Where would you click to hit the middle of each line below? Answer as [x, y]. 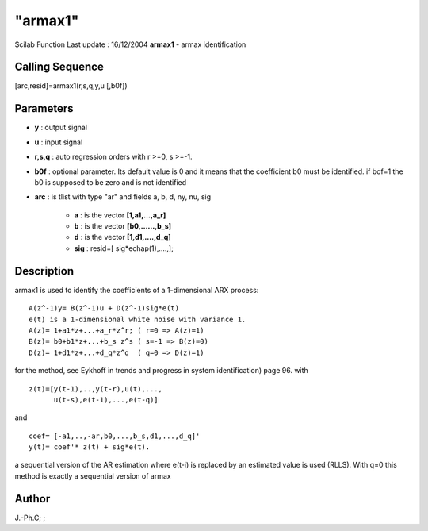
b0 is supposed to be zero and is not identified [111, 182]
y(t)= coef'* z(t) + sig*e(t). [90, 447]
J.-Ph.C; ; [30, 518]
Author [32, 499]
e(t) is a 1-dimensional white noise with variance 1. [138, 319]
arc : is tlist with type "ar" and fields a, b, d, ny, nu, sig [123, 197]
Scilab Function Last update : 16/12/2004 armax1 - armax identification [130, 44]
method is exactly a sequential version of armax [93, 475]
